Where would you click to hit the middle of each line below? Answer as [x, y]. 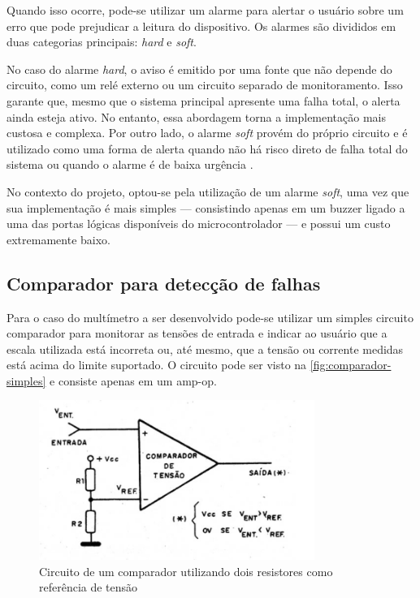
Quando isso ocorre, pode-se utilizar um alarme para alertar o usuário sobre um [205, 10]
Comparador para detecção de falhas [164, 283]
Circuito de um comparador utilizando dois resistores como [186, 571]
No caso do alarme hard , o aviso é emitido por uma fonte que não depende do [199, 69]
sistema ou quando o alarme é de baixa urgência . [130, 164]
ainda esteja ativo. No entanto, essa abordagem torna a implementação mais [197, 116]
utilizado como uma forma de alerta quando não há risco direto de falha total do [207, 148]
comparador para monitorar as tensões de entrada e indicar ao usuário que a [197, 333]
